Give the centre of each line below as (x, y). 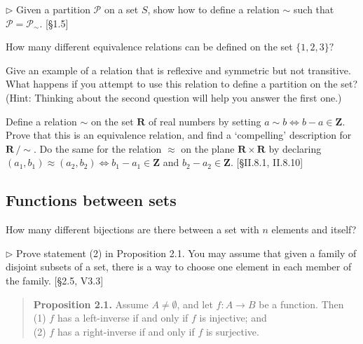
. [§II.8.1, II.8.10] (267, 162)
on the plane (208, 148)
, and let (195, 304)
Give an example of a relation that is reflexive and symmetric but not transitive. (178, 70)
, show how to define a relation (213, 9)
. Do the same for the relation (98, 148)
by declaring (295, 148)
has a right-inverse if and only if (126, 331)
